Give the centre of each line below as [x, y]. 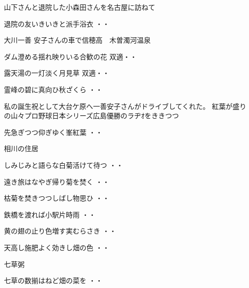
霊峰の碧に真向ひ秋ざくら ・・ [53, 89]
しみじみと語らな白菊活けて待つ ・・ [64, 165]
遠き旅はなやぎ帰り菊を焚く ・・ [57, 181]
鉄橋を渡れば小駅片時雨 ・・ [50, 214]
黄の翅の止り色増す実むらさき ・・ [60, 231]
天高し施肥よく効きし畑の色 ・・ [57, 247]
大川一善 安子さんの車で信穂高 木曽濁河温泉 [77, 40]
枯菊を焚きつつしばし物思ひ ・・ [57, 198]
